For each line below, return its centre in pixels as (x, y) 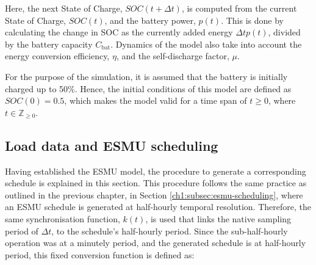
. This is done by (252, 20)
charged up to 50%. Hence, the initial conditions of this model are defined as (148, 88)
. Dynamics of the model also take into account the (206, 44)
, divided (284, 32)
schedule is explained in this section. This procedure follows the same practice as (156, 183)
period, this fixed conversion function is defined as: (100, 254)
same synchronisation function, (63, 218)
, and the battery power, (150, 20)
